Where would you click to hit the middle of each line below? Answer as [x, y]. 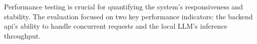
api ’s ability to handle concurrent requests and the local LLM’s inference [116, 26]
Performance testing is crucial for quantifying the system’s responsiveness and [123, 6]
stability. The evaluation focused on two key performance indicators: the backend [128, 16]
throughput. [23, 35]
